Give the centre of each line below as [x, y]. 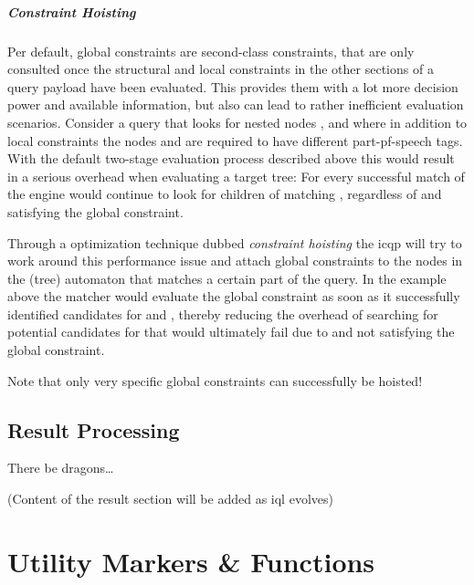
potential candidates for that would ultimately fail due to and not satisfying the [231, 332]
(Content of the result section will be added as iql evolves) [170, 499]
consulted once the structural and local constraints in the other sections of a [221, 69]
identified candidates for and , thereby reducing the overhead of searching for [223, 313]
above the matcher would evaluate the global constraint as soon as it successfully [234, 296]
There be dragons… [61, 468]
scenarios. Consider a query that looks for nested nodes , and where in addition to [237, 122]
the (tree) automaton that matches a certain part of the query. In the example [227, 278]
